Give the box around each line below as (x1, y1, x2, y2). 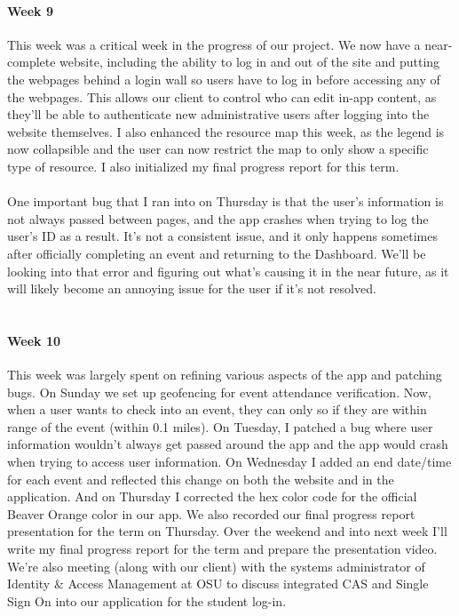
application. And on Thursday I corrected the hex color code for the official (7, 487, 417, 506)
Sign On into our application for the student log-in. (7, 591, 287, 610)
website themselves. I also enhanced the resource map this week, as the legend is (7, 122, 445, 140)
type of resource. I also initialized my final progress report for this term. (7, 156, 400, 175)
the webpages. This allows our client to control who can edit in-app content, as (7, 87, 437, 106)
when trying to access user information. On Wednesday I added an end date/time (7, 452, 452, 471)
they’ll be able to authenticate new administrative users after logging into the (7, 105, 430, 124)
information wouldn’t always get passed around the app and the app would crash (7, 435, 448, 453)
